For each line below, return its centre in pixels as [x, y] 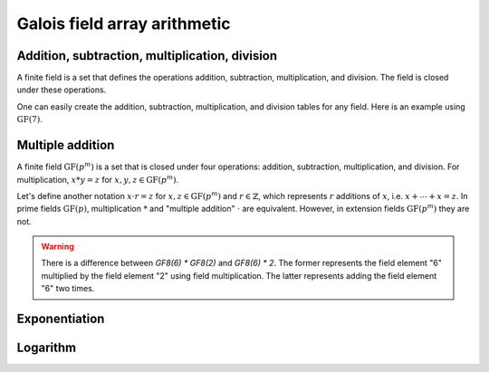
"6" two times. [68, 289]
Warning [58, 247]
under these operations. [62, 90]
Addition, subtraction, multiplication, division [147, 56]
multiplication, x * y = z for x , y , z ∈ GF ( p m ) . [98, 179]
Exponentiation [61, 319]
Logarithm [47, 348]
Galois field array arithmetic [124, 24]
